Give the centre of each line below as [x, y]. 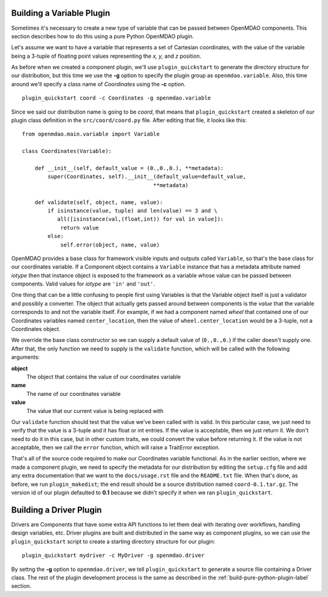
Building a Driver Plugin [56, 510]
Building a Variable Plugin [61, 13]
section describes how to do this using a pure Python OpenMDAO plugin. [103, 36]
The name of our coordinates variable [73, 394]
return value [80, 227]
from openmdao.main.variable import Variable [91, 134]
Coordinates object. [36, 329]
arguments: [26, 357]
